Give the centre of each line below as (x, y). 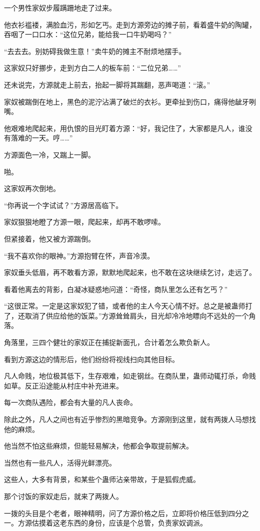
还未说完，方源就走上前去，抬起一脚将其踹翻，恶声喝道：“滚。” (107, 84)
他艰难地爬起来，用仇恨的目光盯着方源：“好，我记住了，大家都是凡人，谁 (125, 128)
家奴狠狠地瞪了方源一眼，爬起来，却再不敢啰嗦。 (84, 222)
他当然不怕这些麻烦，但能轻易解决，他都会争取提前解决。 (98, 446)
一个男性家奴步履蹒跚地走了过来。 (60, 7)
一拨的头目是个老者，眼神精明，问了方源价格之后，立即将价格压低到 (116, 513)
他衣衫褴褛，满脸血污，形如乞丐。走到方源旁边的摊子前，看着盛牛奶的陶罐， (130, 24)
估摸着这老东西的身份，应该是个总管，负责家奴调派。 (119, 523)
